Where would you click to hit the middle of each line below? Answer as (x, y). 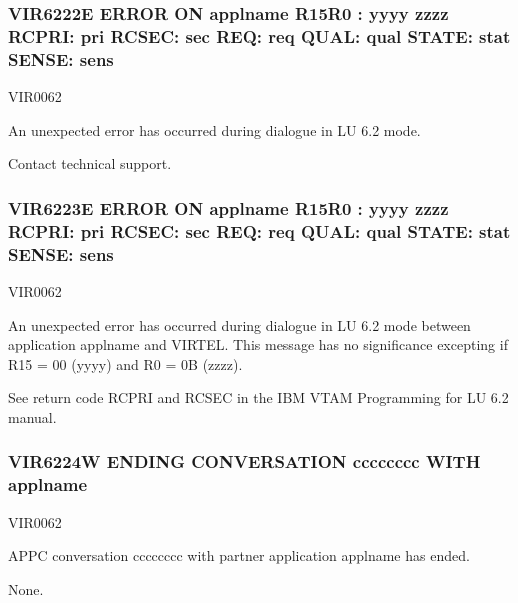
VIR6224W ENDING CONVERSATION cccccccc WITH (244, 461)
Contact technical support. (90, 163)
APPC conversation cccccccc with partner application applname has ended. (239, 555)
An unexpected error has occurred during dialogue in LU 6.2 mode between (239, 324)
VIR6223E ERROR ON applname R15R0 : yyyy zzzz (228, 207)
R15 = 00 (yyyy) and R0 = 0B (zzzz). (125, 363)
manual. (32, 416)
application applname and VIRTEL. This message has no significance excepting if (258, 344)
